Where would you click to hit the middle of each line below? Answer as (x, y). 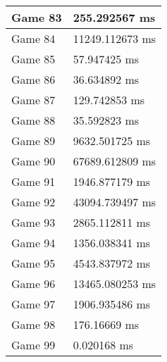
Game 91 (33, 181)
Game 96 (33, 283)
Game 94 (33, 243)
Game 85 (33, 59)
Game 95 (33, 263)
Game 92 (33, 202)
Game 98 (33, 324)
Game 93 (33, 222)
